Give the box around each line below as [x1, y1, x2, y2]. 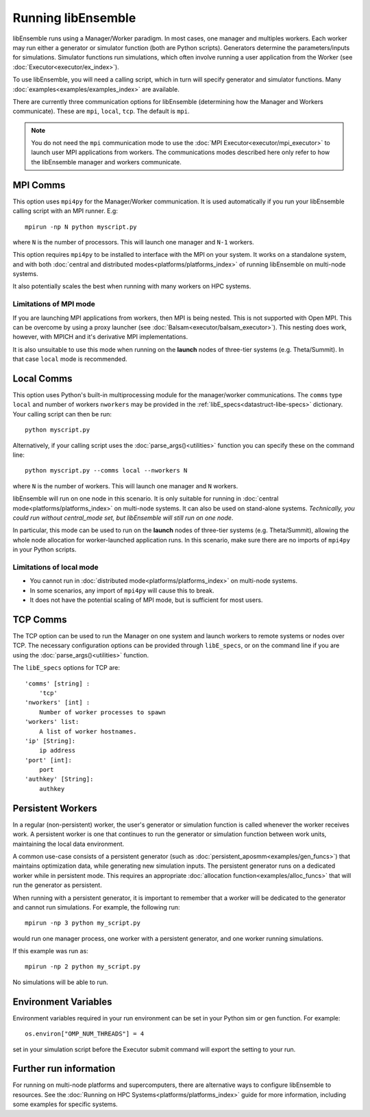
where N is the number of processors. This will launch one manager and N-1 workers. [12, 238, 255, 246]
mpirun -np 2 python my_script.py [25, 963, 140, 970]
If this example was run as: [12, 947, 88, 955]
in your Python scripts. [12, 545, 77, 554]
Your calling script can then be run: [12, 410, 112, 418]
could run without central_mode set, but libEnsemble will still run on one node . [12, 514, 234, 522]
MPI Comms [12, 179, 66, 191]
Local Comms [12, 373, 73, 384]
